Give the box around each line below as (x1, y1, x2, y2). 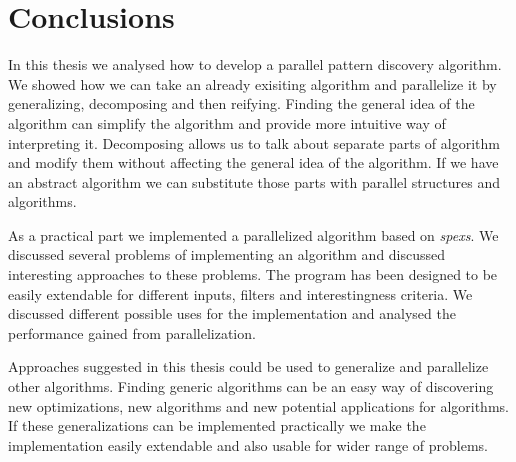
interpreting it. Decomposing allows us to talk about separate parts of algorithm (8, 132, 500, 153)
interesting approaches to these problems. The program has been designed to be (8, 264, 498, 285)
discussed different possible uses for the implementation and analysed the (8, 303, 456, 324)
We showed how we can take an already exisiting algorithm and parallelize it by (8, 73, 497, 94)
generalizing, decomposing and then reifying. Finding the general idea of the (8, 93, 475, 114)
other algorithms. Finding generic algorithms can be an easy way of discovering (8, 376, 494, 397)
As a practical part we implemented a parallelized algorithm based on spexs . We (8, 224, 499, 245)
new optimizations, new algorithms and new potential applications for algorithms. (8, 395, 509, 416)
